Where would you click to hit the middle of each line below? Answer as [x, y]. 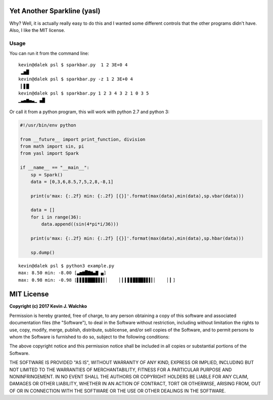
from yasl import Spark [50, 153]
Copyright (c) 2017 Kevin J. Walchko [48, 306]
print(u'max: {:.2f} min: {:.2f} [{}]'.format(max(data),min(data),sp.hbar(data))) [137, 238]
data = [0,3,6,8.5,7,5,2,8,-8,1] [72, 182]
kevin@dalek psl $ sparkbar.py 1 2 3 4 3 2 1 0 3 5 [84, 93]
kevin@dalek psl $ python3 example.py [66, 266]
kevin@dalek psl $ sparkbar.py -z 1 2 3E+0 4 [76, 79]
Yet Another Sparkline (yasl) [55, 11]
